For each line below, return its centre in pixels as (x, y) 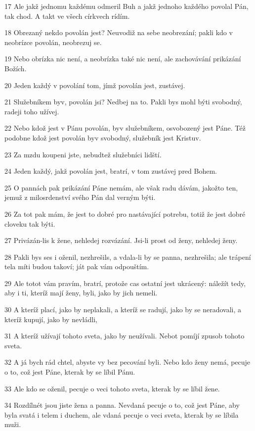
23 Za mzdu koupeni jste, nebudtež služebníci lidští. (83, 154)
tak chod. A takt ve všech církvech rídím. (67, 16)
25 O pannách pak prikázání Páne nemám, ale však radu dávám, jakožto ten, (121, 187)
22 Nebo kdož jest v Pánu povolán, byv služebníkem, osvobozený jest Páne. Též (125, 128)
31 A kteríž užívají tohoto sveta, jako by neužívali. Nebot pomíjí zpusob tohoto (125, 336)
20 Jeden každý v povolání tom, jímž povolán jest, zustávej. (95, 85)
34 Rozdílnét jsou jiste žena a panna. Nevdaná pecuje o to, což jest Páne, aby (122, 405)
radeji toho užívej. (32, 111)
